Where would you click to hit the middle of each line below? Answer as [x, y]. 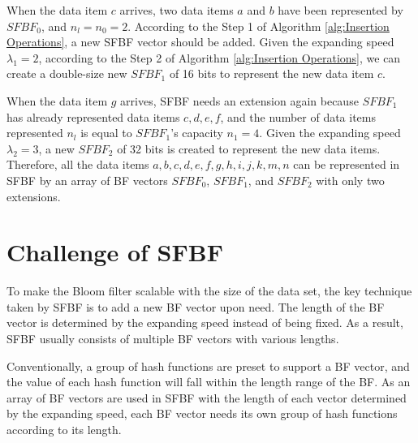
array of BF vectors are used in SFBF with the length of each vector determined [207, 397]
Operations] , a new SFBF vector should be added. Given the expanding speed [200, 42]
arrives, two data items [177, 10]
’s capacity [197, 133]
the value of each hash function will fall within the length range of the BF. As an [209, 382]
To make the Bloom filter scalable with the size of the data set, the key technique [209, 291]
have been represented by [340, 10]
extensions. [34, 196]
